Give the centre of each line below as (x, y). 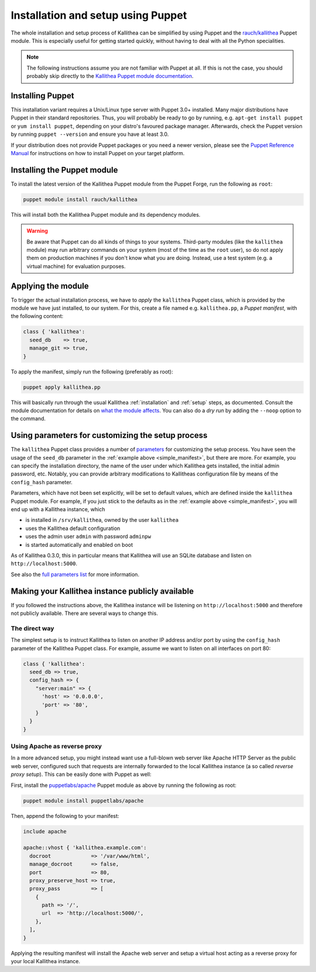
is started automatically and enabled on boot (79, 545)
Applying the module (50, 286)
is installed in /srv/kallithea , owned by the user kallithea (102, 520)
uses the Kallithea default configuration (73, 528)
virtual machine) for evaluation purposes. (76, 266)
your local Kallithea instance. (46, 961)
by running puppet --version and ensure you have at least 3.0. (90, 134)
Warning (37, 231)
